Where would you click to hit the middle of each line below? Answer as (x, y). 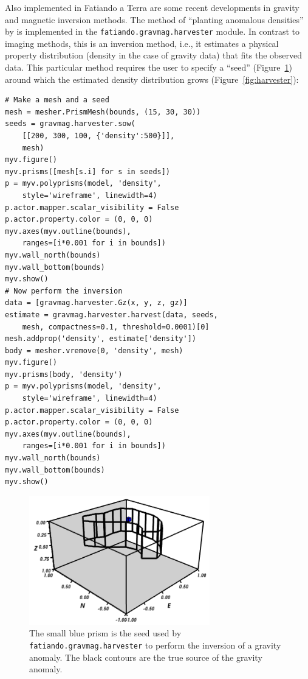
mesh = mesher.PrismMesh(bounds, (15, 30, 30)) (103, 112)
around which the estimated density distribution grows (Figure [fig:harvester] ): (152, 79)
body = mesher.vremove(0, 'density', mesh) (94, 350)
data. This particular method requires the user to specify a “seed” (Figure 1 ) (149, 67)
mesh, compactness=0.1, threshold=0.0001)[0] (116, 327)
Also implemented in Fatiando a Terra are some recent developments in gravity (152, 7)
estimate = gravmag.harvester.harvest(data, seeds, (111, 315)
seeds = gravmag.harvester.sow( (70, 124)
